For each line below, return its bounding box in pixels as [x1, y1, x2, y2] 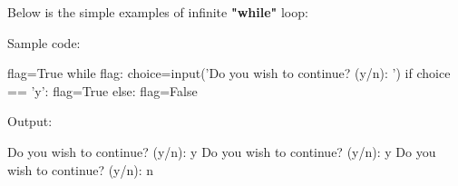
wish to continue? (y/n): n [7, 160, 154, 179]
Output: [7, 112, 53, 131]
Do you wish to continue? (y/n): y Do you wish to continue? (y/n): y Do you [7, 142, 436, 161]
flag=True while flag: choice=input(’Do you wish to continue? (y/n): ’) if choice [7, 64, 451, 83]
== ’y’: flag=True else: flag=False [7, 81, 198, 100]
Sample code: [7, 33, 81, 52]
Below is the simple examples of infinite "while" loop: [7, 3, 308, 21]
